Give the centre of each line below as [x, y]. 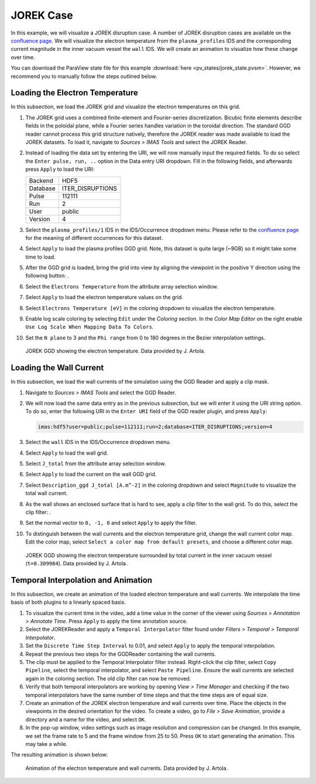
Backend [41, 180]
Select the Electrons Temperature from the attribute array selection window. [122, 286]
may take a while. [47, 744]
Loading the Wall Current [57, 368]
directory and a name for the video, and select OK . [86, 719]
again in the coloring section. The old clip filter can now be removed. [108, 678]
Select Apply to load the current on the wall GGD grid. [91, 474]
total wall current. [47, 493]
